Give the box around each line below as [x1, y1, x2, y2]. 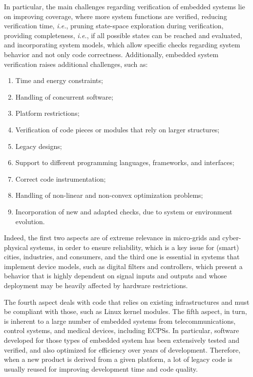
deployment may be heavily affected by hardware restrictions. [4, 280, 188, 291]
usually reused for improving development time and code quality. [4, 363, 198, 374]
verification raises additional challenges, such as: [4, 59, 148, 69]
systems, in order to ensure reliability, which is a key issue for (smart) [30, 242, 239, 252]
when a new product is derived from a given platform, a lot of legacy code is [4, 354, 232, 364]
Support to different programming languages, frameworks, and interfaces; [15, 157, 234, 168]
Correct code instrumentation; [15, 173, 106, 184]
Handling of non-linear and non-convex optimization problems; [15, 190, 203, 200]
